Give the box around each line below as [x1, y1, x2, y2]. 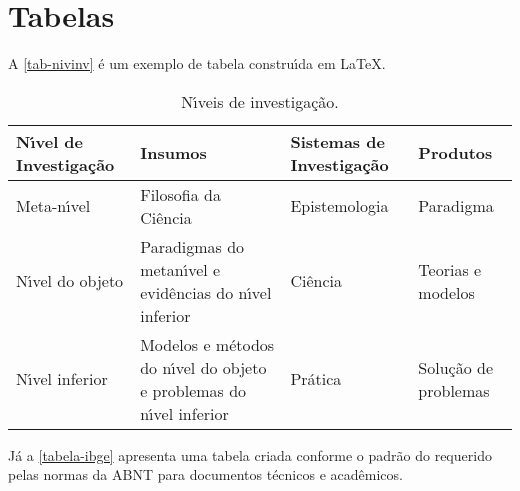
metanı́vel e [140, 257, 221, 281]
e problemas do [140, 378, 247, 402]
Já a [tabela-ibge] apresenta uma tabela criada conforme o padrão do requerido [8, 444, 492, 465]
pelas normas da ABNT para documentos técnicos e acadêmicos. [8, 464, 403, 485]
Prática [290, 367, 342, 391]
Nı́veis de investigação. [181, 89, 339, 113]
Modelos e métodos [140, 332, 275, 356]
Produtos [418, 141, 493, 165]
